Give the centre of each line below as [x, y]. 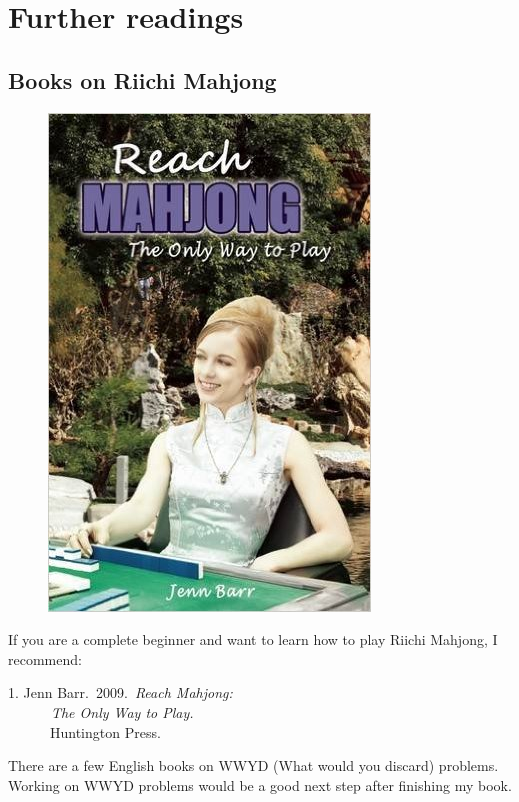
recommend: [45, 658]
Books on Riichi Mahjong [142, 79]
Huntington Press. [105, 731]
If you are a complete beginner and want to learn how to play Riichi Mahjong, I [253, 639]
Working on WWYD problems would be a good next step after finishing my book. [260, 784]
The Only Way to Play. [122, 711]
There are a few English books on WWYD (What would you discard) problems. [253, 765]
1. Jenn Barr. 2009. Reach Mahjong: [120, 692]
